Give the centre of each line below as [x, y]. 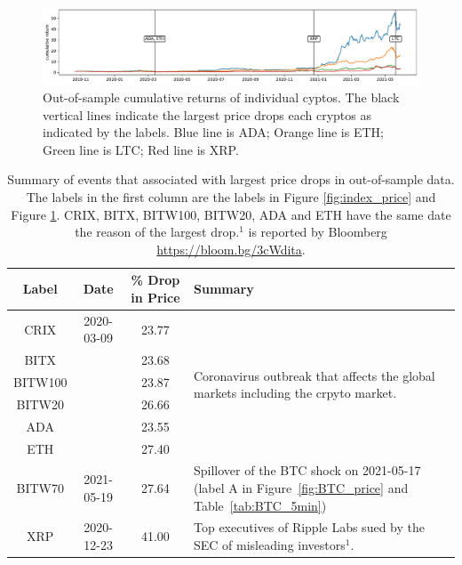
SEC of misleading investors [269, 545]
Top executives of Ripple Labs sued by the [309, 527]
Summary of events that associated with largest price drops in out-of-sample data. [231, 179]
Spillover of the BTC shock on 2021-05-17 [307, 470]
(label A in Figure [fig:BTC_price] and [301, 487]
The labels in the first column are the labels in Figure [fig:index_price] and [231, 196]
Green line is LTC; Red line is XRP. [141, 149]
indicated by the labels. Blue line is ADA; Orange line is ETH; [213, 132]
